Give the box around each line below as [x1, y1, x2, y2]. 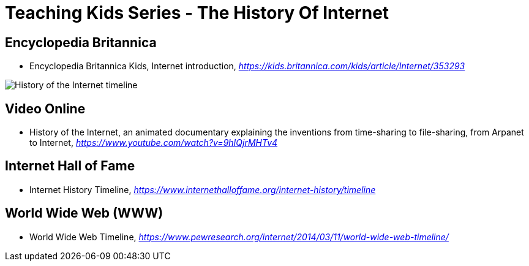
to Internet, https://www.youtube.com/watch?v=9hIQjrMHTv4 [29, 137, 278, 148]
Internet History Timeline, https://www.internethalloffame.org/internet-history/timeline [29, 184, 376, 195]
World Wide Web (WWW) [5, 205, 163, 221]
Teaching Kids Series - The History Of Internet [5, 2, 389, 23]
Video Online [5, 101, 86, 116]
